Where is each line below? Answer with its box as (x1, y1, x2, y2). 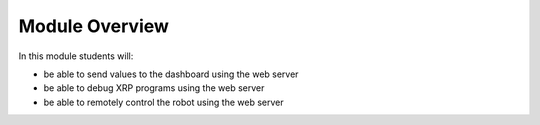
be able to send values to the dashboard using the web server (43, 68, 299, 80)
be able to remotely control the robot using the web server (43, 96, 284, 108)
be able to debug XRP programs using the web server (43, 82, 265, 94)
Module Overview (18, 15, 170, 37)
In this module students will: (18, 50, 134, 62)
